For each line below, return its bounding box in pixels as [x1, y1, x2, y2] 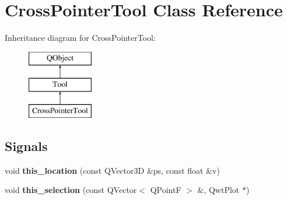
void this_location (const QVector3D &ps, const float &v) [5, 164, 220, 176]
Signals [5, 137, 48, 155]
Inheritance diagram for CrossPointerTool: [5, 31, 156, 44]
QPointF [150, 184, 181, 196]
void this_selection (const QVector [5, 184, 137, 196]
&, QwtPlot [197, 184, 240, 196]
